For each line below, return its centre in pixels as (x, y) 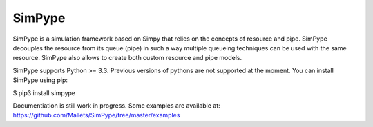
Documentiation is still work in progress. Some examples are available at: (116, 105)
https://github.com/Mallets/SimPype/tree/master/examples (96, 115)
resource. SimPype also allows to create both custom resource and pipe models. (127, 58)
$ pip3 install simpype (44, 92)
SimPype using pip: (40, 80)
